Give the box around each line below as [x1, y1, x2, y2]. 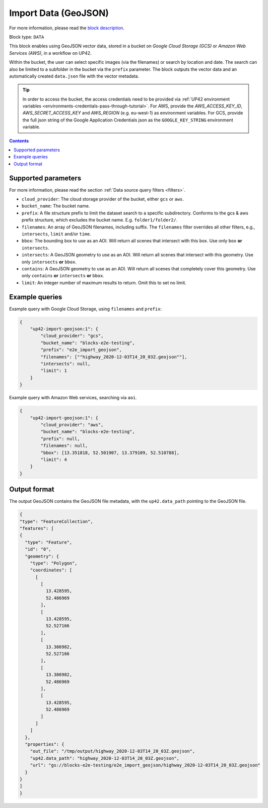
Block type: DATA [9, 34, 44, 40]
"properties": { [25, 742, 65, 747]
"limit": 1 [40, 368, 67, 373]
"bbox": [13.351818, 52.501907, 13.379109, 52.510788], [40, 450, 180, 456]
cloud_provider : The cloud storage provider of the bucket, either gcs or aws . [21, 196, 184, 202]
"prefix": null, [40, 436, 80, 442]
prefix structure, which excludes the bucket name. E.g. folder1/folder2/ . [21, 217, 178, 223]
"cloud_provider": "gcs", [40, 333, 104, 339]
